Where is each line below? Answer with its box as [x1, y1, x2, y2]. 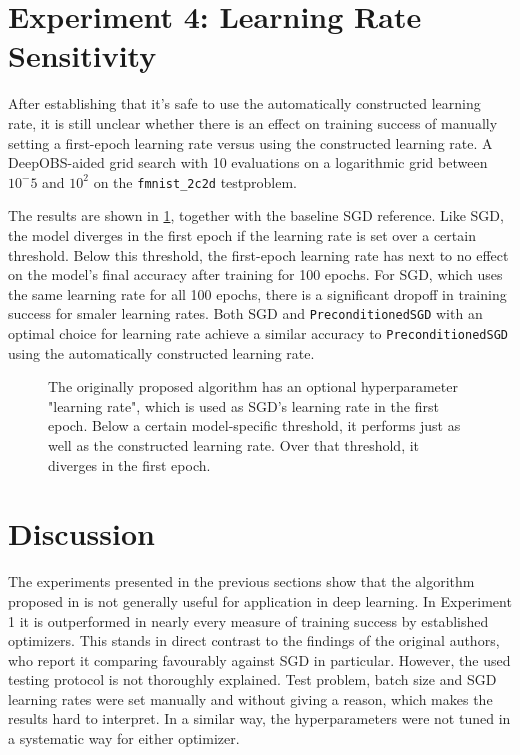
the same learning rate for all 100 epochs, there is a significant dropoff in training [8, 283, 507, 304]
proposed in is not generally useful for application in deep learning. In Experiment [8, 590, 512, 611]
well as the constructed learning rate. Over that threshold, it [48, 435, 420, 455]
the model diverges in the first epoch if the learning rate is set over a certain [8, 224, 476, 245]
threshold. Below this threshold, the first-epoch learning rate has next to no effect [8, 244, 509, 265]
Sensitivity [8, 35, 157, 76]
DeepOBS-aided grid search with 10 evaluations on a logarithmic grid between [8, 152, 488, 173]
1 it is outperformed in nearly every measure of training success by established [8, 610, 489, 631]
